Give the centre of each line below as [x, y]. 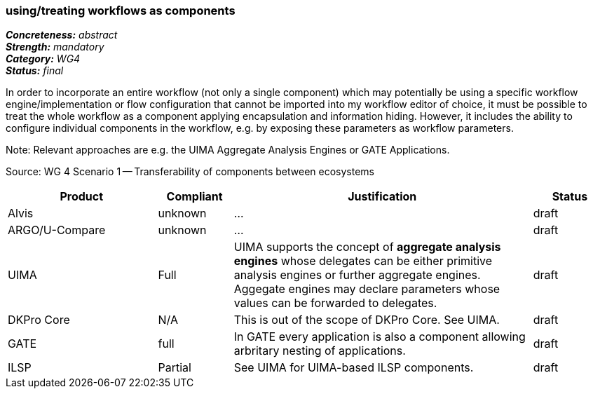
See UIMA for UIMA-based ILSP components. [354, 368]
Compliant [195, 197]
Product [82, 197]
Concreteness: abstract [62, 35]
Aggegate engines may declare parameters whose [367, 289]
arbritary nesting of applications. [320, 351]
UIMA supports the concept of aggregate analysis [367, 247]
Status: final [35, 71]
